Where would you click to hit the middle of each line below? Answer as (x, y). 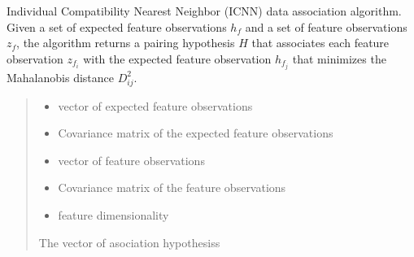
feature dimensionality (113, 214)
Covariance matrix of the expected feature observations (196, 133)
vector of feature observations (131, 160)
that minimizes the (339, 58)
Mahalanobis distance (61, 77)
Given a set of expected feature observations (117, 26)
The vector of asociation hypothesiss (129, 242)
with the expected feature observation (177, 58)
